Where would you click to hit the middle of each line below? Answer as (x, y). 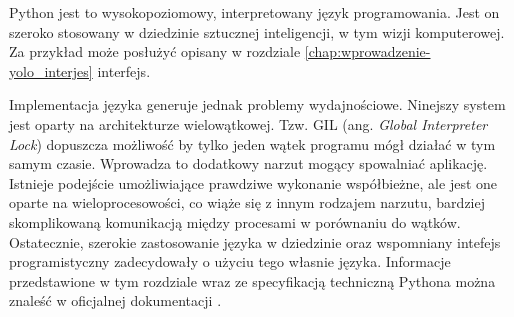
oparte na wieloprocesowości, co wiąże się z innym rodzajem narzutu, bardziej (247, 202)
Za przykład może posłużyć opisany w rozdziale (155, 51)
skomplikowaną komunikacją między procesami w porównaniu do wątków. (235, 221)
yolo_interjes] (51, 70)
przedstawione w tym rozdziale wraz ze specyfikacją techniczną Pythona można (252, 280)
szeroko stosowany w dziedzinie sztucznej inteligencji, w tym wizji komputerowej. (257, 31)
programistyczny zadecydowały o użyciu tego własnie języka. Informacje (230, 261)
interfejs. (124, 70)
